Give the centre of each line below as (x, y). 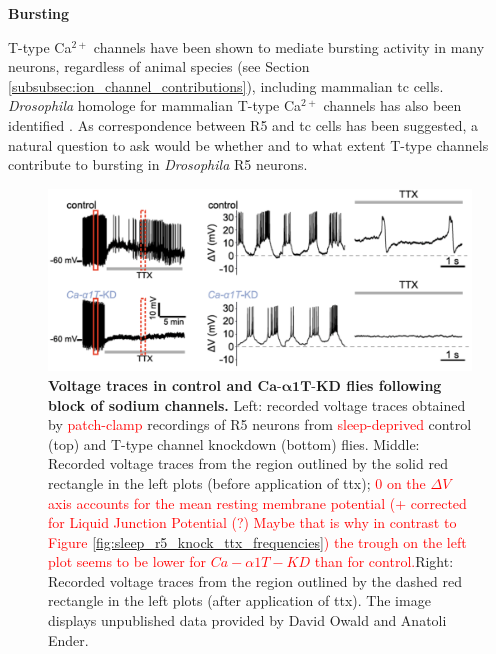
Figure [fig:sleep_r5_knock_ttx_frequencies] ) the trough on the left (257, 541)
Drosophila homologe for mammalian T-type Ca (155, 105)
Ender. (68, 639)
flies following (394, 384)
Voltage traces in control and (150, 384)
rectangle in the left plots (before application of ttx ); (209, 482)
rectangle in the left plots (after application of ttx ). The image (239, 600)
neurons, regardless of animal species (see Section (159, 66)
